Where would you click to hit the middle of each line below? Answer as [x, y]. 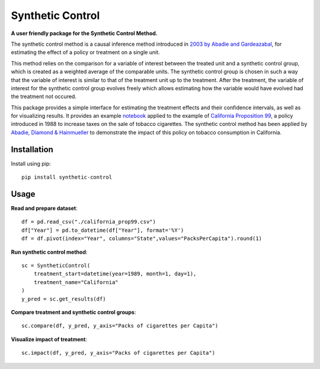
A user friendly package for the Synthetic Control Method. [84, 33]
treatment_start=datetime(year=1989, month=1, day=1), [115, 274]
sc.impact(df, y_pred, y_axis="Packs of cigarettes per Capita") [119, 353]
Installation [32, 149]
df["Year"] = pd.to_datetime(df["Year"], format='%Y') [103, 230]
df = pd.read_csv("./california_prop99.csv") [89, 222]
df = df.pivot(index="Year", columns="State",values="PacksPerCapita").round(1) [142, 239]
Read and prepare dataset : [44, 209]
